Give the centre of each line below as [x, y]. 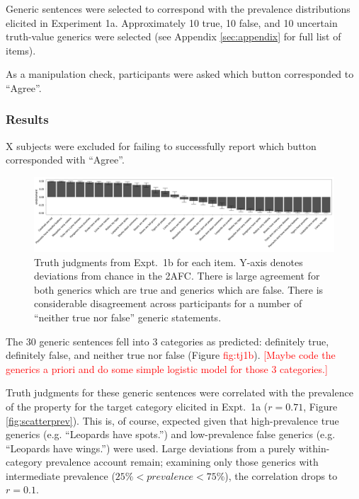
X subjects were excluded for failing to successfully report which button [161, 145]
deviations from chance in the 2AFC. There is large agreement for [177, 276]
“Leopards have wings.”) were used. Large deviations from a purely [151, 448]
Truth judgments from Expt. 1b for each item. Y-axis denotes [169, 262]
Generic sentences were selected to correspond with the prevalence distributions [178, 8]
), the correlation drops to [281, 475]
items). [21, 50]
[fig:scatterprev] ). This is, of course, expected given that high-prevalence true [172, 420]
